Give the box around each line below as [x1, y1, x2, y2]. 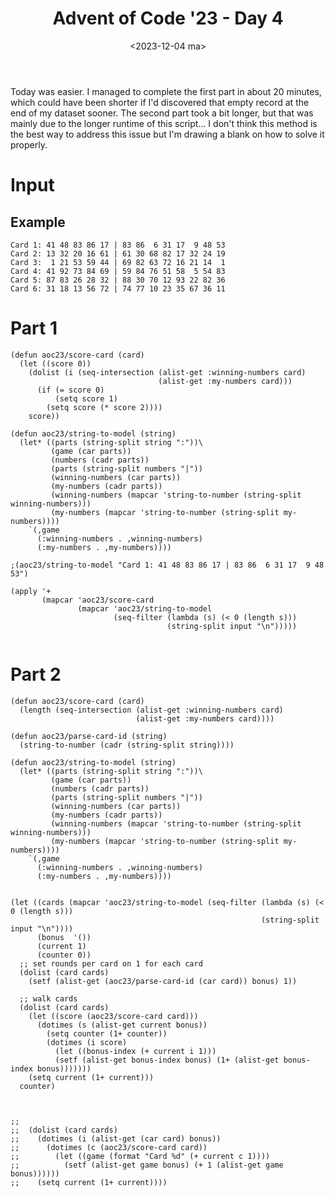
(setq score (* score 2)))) [46, 402, 163, 412]
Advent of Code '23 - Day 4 [52, 7, 284, 30]
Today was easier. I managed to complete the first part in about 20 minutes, [10, 85, 322, 97]
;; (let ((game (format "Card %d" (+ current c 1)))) [10, 1151, 271, 1161]
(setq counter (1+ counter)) [46, 1028, 168, 1039]
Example [10, 213, 66, 231]
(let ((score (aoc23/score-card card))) [28, 1011, 199, 1021]
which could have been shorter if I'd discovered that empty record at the [10, 96, 310, 108]
